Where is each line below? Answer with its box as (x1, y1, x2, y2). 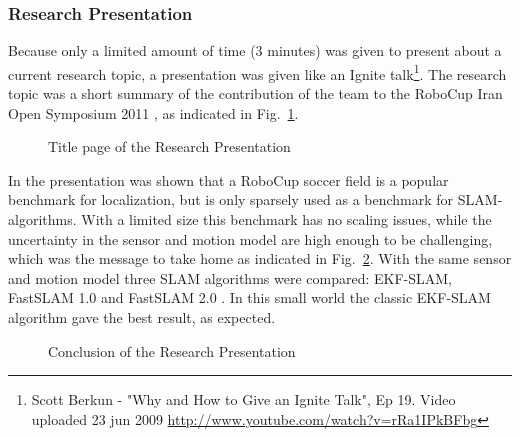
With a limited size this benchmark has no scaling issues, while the (81, 209, 492, 230)
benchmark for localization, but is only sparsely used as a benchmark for (8, 189, 454, 210)
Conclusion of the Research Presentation (48, 340, 296, 361)
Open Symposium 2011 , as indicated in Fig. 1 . (8, 102, 299, 123)
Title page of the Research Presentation (48, 136, 291, 157)
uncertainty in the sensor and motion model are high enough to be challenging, (8, 228, 493, 249)
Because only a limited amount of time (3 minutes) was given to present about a (8, 40, 502, 61)
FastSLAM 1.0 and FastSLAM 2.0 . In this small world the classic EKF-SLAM (8, 287, 491, 308)
